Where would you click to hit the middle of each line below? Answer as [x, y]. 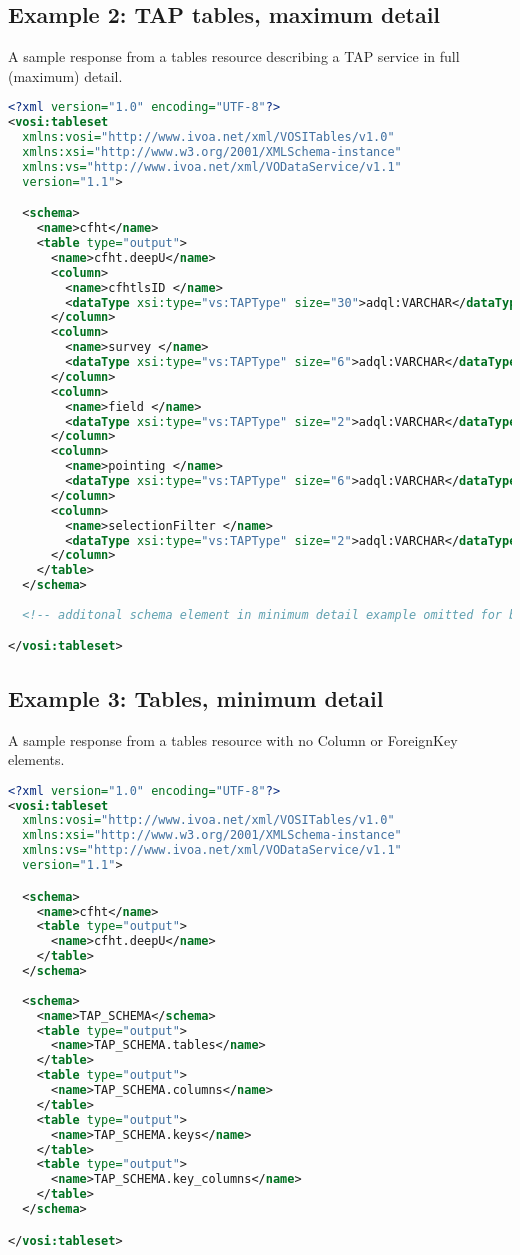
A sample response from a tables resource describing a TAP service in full [234, 56]
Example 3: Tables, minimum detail [196, 697]
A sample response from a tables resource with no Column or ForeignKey [233, 739]
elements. [36, 759]
